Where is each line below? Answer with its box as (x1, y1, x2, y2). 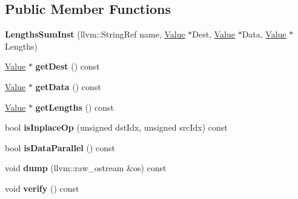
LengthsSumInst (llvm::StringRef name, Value (5, 28, 185, 41)
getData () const (35, 80, 101, 93)
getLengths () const (35, 100, 114, 113)
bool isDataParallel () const (5, 141, 116, 154)
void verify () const (5, 181, 79, 194)
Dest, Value (192, 28, 235, 41)
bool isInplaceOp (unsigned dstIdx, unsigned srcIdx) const (5, 121, 228, 134)
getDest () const (35, 60, 100, 73)
